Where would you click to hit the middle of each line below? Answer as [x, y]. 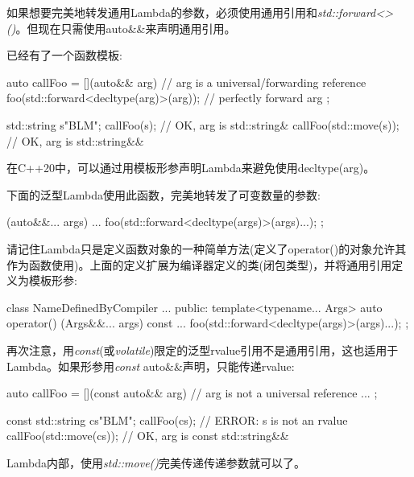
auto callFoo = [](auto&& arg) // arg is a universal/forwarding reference [186, 82]
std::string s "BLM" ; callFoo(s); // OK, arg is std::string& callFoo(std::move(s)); [203, 124]
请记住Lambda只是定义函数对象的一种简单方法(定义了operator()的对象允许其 [207, 248]
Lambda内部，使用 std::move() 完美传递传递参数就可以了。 [156, 462]
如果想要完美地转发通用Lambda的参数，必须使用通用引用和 [162, 12]
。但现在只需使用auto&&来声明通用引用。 [126, 28]
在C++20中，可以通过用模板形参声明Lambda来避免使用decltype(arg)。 [191, 168]
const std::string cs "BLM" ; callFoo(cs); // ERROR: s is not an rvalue [177, 419]
